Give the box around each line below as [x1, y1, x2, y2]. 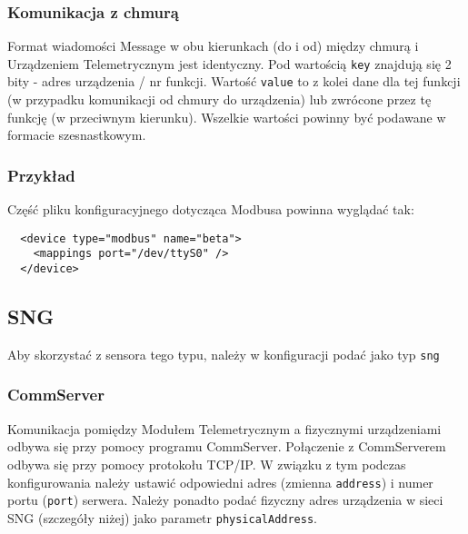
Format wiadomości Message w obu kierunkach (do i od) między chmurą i [7, 36, 419, 55]
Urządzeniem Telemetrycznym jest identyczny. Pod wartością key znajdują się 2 [7, 54, 452, 73]
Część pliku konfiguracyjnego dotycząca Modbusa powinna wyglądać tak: [7, 200, 414, 219]
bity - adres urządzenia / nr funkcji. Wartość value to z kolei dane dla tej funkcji [7, 72, 461, 91]
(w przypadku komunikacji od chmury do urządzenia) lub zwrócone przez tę [7, 90, 432, 109]
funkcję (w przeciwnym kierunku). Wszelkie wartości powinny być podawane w [7, 107, 446, 126]
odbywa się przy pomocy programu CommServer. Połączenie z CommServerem [7, 437, 446, 456]
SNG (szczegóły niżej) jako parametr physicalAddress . [7, 508, 318, 527]
